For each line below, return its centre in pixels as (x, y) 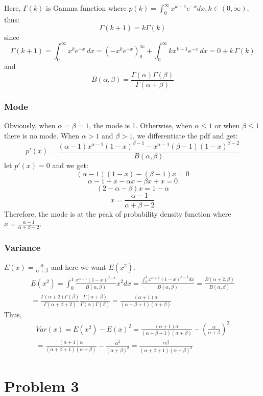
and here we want (79, 266)
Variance (22, 248)
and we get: (70, 165)
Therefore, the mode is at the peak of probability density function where (118, 213)
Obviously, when (30, 125)
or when (227, 125)
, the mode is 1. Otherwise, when (141, 125)
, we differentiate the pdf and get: (185, 135)
